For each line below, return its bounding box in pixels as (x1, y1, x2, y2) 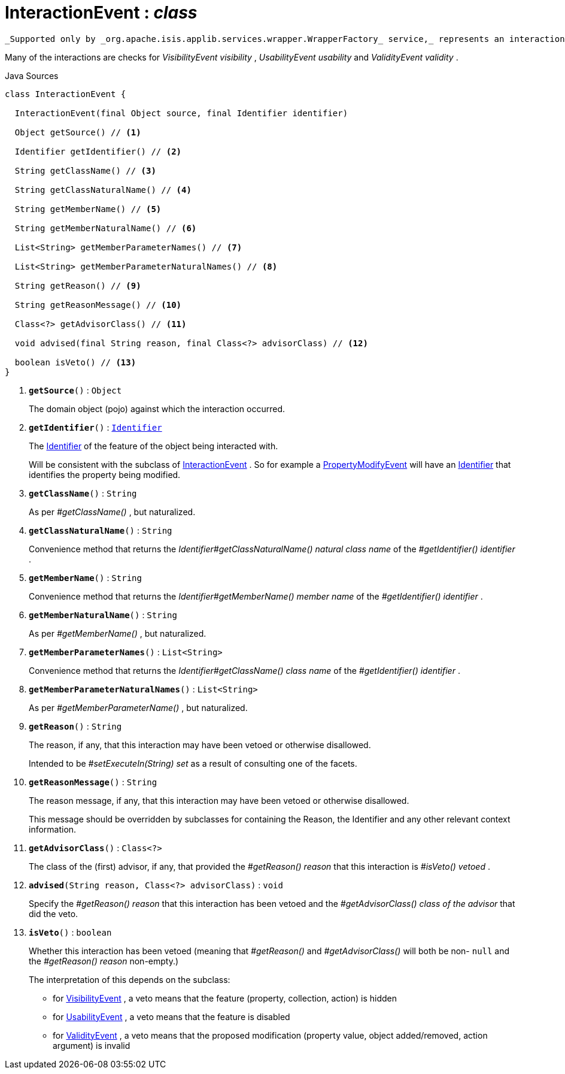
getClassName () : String (29, 488, 137, 498)
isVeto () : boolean (29, 927, 112, 937)
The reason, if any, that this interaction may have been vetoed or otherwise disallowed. (29, 739, 371, 750)
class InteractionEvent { (5, 89, 126, 99)
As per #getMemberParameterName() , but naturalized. (29, 702, 248, 713)
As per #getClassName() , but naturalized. (29, 506, 196, 517)
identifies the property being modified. (29, 469, 181, 480)
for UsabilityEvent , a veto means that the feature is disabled (53, 1011, 290, 1022)
